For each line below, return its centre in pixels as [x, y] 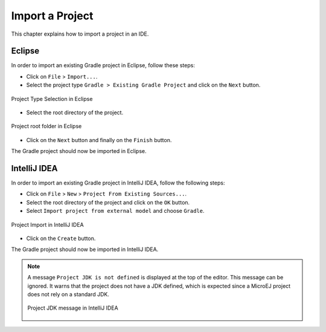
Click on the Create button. [61, 238]
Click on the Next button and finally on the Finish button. [99, 140]
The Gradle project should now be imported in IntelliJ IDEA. [85, 249]
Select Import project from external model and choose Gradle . [115, 211]
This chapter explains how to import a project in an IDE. [80, 34]
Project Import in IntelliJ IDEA [47, 224]
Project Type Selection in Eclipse [52, 99]
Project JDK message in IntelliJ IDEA [73, 308]
